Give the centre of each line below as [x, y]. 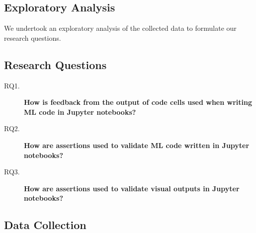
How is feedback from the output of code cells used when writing [138, 102]
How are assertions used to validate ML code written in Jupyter [137, 145]
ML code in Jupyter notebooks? [80, 112]
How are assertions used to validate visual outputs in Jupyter [132, 188]
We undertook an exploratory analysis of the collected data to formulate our [120, 28]
